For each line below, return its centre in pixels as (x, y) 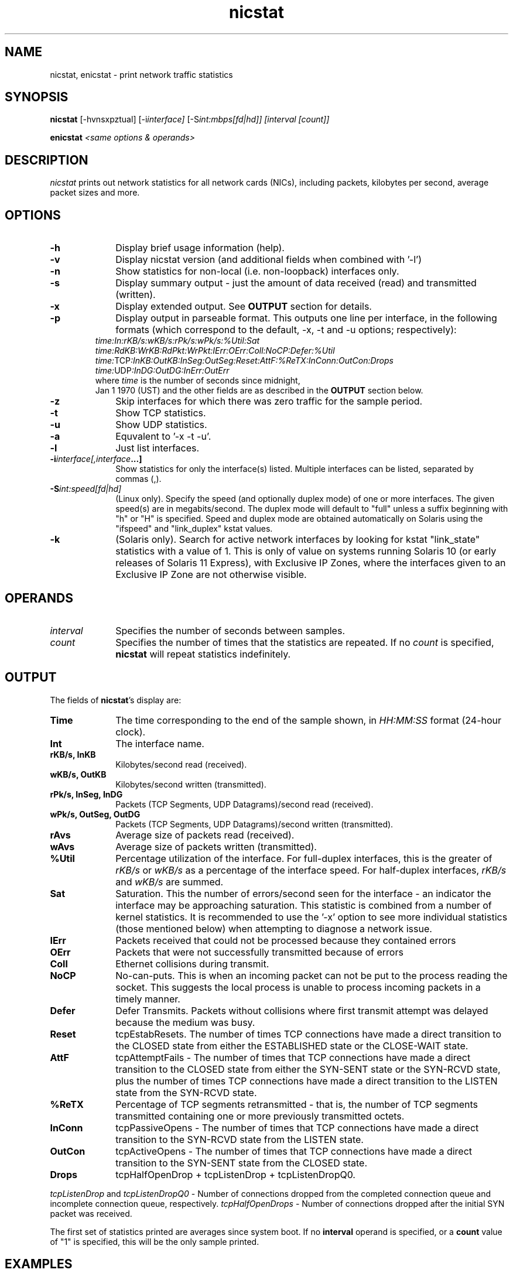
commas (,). (138, 479)
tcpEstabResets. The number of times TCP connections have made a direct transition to (309, 1034)
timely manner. (148, 999)
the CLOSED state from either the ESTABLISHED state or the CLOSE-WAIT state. (292, 1046)
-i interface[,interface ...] (96, 459)
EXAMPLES (39, 1264)
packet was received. (91, 1213)
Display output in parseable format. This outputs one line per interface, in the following (306, 318)
